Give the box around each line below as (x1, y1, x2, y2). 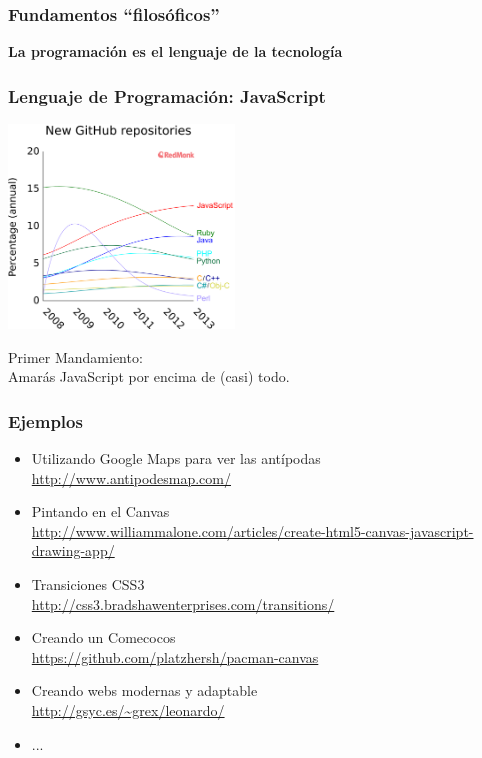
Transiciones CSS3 (31, 574, 145, 595)
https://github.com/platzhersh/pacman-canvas (31, 646, 319, 667)
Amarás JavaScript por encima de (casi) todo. (8, 366, 290, 387)
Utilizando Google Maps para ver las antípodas (31, 448, 321, 469)
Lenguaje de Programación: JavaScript (8, 83, 326, 108)
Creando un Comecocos (31, 627, 176, 648)
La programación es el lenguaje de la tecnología (8, 41, 343, 62)
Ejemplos (8, 408, 83, 433)
